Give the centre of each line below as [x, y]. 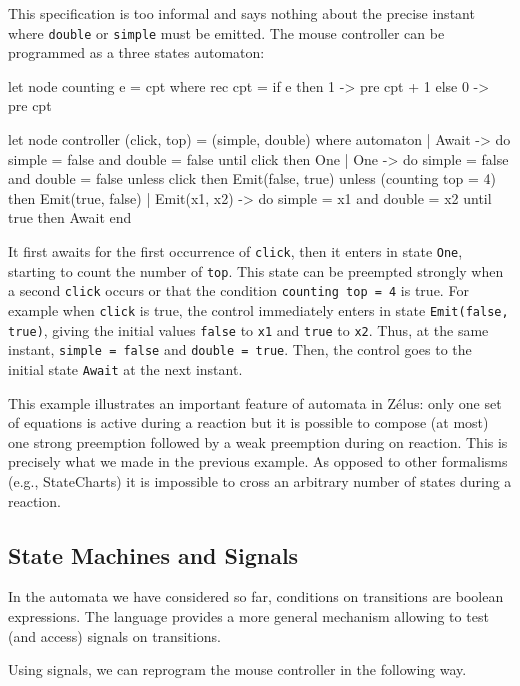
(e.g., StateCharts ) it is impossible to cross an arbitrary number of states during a [260, 480]
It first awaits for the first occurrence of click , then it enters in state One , [235, 251]
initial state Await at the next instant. [125, 368]
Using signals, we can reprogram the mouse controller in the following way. [237, 669]
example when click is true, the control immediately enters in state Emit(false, [258, 309]
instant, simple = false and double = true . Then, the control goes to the [240, 349]
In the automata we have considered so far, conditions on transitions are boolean [256, 596]
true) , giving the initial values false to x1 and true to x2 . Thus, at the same [248, 329]
